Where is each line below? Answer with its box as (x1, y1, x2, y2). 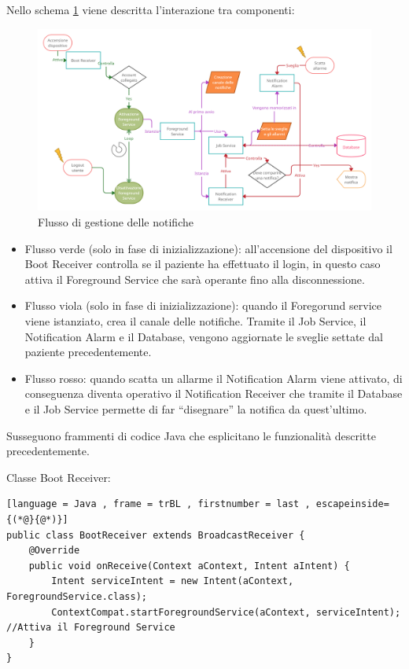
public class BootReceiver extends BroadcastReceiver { (6, 529, 305, 541)
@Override (28, 545, 80, 557)
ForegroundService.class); (6, 590, 147, 602)
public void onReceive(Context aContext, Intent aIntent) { (28, 560, 350, 572)
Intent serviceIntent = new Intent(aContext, (51, 575, 294, 587)
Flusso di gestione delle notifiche (38, 214, 193, 230)
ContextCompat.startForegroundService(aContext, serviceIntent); (51, 606, 401, 618)
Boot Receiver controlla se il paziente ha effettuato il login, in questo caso (24, 255, 381, 272)
